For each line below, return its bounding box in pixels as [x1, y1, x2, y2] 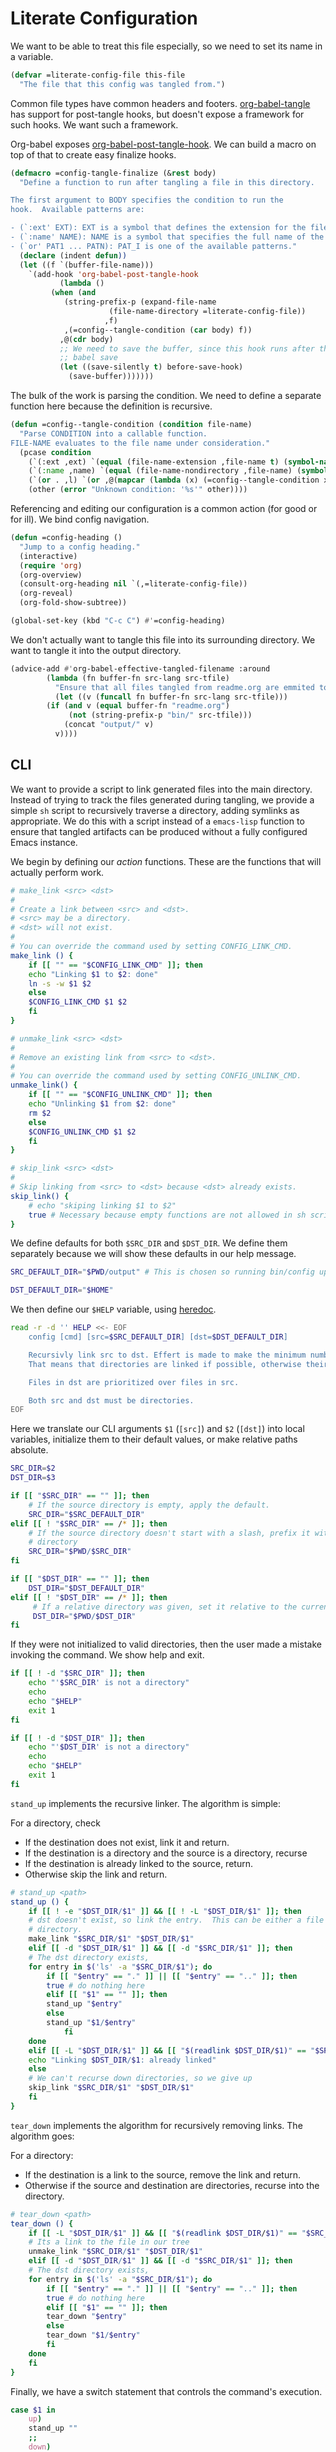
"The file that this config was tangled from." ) [19, 79, 226, 89]
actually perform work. [10, 866, 105, 878]
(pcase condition [19, 447, 92, 457]
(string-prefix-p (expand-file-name [63, 297, 217, 307]
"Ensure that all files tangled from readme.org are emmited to [54, 682, 329, 692]
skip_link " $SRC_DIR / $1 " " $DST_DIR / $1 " [28, 2083, 195, 2093]
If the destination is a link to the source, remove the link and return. [24, 2168, 301, 2181]
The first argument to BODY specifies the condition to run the [10, 195, 284, 206]
